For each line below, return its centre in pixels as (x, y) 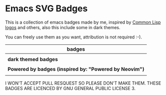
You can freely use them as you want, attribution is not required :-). (74, 37)
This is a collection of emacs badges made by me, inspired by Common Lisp (83, 22)
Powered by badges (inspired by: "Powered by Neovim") (76, 69)
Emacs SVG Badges (46, 9)
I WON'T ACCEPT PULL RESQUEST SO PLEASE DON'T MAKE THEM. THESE (83, 83)
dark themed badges (33, 59)
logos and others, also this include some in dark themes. (63, 27)
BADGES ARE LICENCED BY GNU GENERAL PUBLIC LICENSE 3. (70, 88)
